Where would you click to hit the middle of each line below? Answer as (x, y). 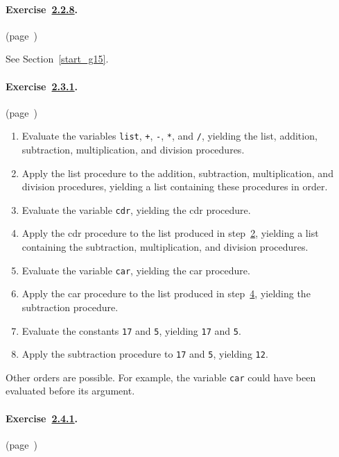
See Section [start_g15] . (57, 59)
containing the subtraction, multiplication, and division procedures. (165, 247)
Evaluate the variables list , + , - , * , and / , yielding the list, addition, (169, 136)
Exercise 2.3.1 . (42, 86)
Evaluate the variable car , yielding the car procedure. (136, 270)
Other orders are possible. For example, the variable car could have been (161, 377)
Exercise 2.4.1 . (42, 418)
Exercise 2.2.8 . (42, 9)
